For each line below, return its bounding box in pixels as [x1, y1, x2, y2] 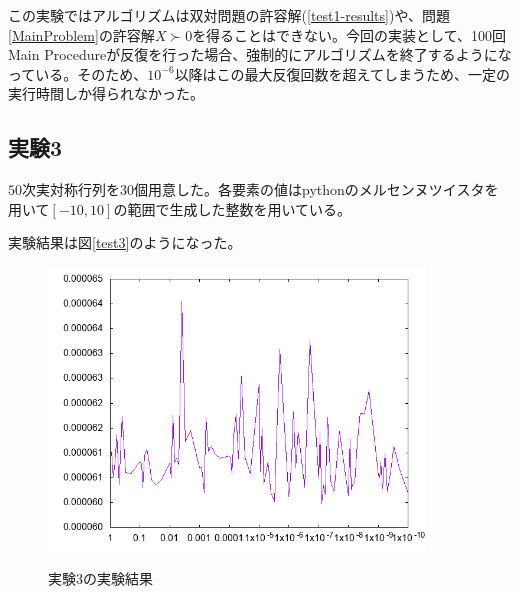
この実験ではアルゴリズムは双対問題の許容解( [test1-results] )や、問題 [8, 5, 450, 25]
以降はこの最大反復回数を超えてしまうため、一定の [174, 63, 510, 84]
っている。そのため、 [8, 63, 148, 84]
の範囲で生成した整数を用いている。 [113, 198, 351, 219]
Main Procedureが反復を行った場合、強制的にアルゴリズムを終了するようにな [8, 44, 512, 65]
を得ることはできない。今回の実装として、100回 [192, 24, 507, 45]
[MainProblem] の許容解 [8, 24, 155, 45]
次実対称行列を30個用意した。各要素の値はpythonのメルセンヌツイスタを [22, 179, 499, 200]
